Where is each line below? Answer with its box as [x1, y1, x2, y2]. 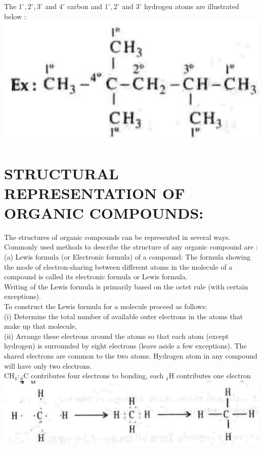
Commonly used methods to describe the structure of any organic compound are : [4, 241, 258, 252]
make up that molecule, [4, 321, 77, 331]
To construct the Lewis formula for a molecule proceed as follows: [4, 301, 207, 311]
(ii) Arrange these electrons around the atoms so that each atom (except [4, 330, 229, 341]
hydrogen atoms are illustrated [144, 1, 239, 11]
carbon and [67, 1, 103, 11]
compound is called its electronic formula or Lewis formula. [4, 271, 188, 282]
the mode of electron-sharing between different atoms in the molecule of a [4, 261, 233, 272]
